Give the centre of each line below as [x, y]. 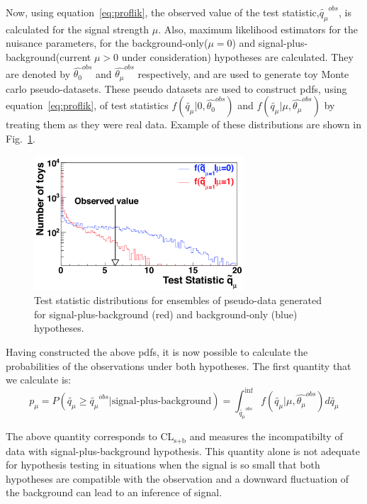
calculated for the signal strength [78, 29]
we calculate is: [39, 380]
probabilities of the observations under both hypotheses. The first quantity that [179, 365]
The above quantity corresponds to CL [90, 436]
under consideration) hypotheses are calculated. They [237, 56]
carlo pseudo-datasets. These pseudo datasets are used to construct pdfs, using [176, 88]
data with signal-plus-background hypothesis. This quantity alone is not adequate [183, 450]
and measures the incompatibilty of [266, 436]
